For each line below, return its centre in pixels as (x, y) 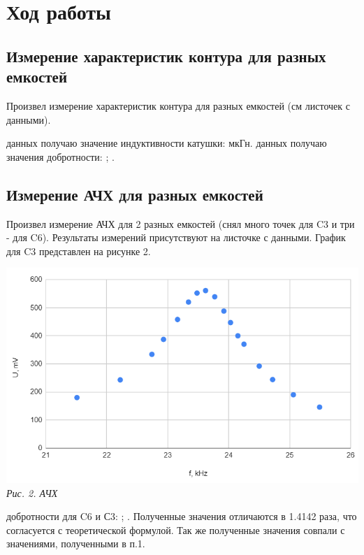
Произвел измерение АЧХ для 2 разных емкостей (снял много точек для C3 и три (181, 223)
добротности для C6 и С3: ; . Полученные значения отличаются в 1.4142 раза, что (182, 516)
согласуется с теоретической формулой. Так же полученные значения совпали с (176, 529)
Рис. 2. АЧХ (32, 492)
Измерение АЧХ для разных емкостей (135, 194)
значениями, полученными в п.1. (76, 543)
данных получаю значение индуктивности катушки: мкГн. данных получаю (167, 143)
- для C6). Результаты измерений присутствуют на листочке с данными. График (176, 237)
